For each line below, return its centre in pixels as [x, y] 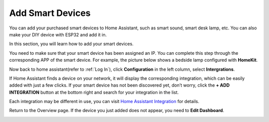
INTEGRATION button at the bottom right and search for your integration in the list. [94, 92]
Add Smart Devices [50, 13]
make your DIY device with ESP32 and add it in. [58, 34]
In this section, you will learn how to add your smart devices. [71, 44]
